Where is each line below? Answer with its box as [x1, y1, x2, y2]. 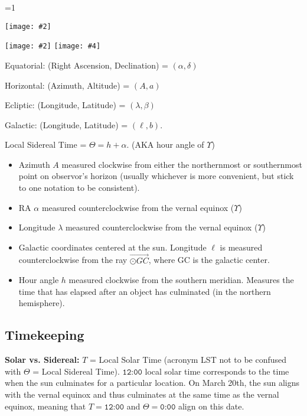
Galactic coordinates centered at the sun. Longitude [18, 240, 207, 253]
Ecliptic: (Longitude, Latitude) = [5, 99, 126, 111]
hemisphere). [18, 297, 65, 309]
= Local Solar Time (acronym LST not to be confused [90, 353, 287, 366]
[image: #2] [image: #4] [5, 42, 101, 51]
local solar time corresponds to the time [145, 365, 289, 377]
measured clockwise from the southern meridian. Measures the [68, 274, 294, 286]
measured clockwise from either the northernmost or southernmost [61, 158, 302, 170]
